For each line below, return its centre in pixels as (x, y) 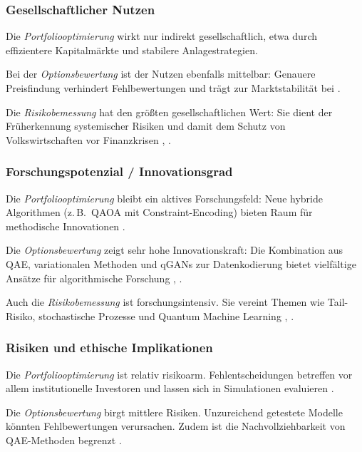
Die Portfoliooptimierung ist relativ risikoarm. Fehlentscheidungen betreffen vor (179, 374)
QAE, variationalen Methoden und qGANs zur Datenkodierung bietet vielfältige (181, 263)
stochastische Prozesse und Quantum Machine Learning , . (166, 315)
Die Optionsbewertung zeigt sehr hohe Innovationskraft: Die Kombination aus (174, 250)
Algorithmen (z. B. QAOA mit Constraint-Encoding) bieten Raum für (159, 212)
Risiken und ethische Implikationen (109, 348)
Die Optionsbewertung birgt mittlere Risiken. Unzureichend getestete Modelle (174, 412)
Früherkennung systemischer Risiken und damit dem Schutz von (146, 126)
